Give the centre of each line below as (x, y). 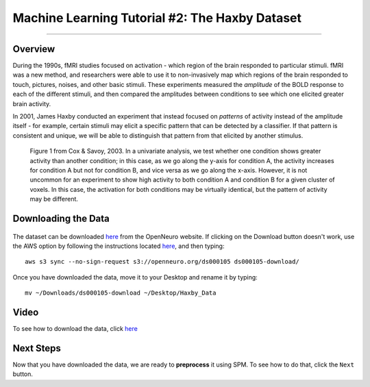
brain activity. (32, 103)
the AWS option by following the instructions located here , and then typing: (119, 246)
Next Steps (37, 348)
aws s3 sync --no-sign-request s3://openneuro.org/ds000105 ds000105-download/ (162, 262)
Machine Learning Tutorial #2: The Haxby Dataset (157, 18)
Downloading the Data (61, 218)
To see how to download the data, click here (75, 329)
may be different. (54, 199)
